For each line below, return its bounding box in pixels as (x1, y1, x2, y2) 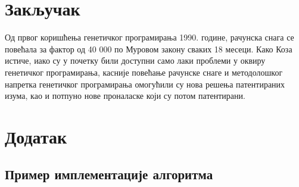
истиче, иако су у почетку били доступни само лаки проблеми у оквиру (5, 54, 266, 67)
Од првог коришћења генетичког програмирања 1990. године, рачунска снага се (5, 31, 294, 43)
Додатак (5, 124, 67, 148)
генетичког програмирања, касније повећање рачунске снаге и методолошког (5, 66, 283, 78)
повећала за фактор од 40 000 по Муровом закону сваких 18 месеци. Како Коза (5, 42, 292, 55)
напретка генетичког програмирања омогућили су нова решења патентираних (5, 77, 285, 90)
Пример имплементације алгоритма (5, 165, 213, 183)
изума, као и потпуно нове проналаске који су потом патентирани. (5, 89, 245, 102)
